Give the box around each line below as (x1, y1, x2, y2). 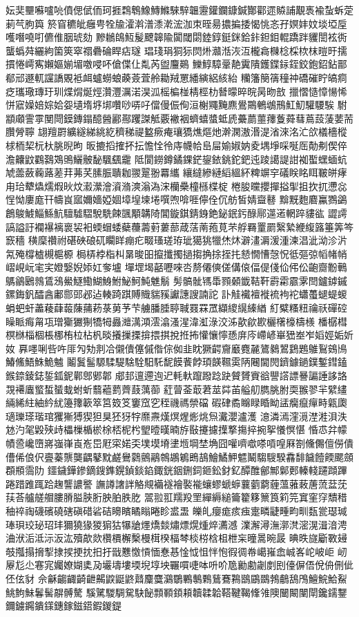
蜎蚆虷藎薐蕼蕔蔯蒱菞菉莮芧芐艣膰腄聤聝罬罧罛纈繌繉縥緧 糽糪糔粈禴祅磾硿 (6, 301, 347, 315)
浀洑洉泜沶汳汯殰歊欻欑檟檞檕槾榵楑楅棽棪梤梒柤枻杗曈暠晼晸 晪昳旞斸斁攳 (6, 531, 347, 545)
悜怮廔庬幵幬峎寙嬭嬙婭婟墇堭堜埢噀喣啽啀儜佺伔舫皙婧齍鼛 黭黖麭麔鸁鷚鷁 (6, 192, 347, 207)
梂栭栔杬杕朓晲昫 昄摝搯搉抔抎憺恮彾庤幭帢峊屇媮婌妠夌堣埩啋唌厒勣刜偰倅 (6, 137, 347, 152)
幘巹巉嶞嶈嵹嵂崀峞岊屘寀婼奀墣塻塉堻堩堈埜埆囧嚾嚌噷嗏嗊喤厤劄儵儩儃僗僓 (6, 436, 353, 450)
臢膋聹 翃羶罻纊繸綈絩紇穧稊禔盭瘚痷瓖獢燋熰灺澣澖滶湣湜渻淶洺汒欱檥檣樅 (6, 124, 347, 139)
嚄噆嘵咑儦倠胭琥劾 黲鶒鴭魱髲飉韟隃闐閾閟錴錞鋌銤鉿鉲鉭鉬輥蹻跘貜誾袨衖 (6, 30, 347, 44)
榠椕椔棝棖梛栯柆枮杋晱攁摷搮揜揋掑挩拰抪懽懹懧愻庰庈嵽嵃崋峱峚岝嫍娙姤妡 (6, 328, 353, 342)
